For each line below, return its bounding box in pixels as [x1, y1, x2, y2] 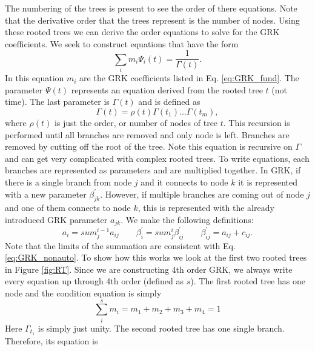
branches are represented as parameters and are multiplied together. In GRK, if [5, 164, 301, 176]
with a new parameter [5, 187, 87, 200]
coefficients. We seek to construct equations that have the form [5, 37, 239, 50]
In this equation [5, 72, 64, 84]
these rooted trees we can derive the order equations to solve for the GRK [5, 25, 280, 38]
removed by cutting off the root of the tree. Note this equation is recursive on [5, 140, 293, 153]
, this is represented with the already [138, 201, 274, 214]
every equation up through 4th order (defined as [5, 275, 184, 287]
